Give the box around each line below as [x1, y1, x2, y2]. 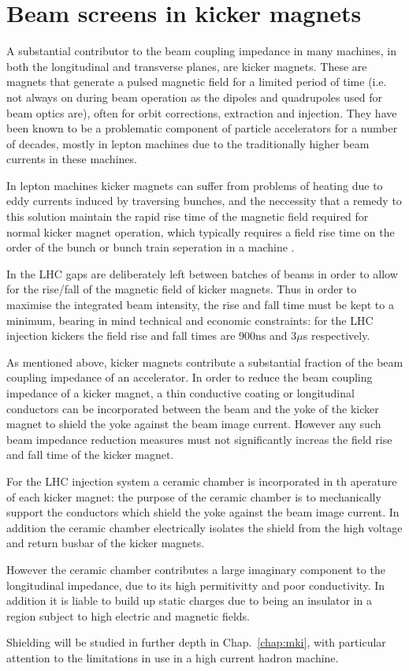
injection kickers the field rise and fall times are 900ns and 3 [6, 327, 297, 344]
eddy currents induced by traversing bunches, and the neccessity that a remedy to [6, 192, 402, 209]
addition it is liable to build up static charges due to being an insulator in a [6, 592, 372, 609]
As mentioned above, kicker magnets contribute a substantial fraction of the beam [6, 353, 403, 370]
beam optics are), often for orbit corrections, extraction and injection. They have [6, 104, 397, 121]
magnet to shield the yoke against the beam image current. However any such [6, 416, 381, 432]
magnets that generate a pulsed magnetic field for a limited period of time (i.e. [6, 73, 387, 90]
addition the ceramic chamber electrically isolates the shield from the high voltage [6, 519, 403, 535]
